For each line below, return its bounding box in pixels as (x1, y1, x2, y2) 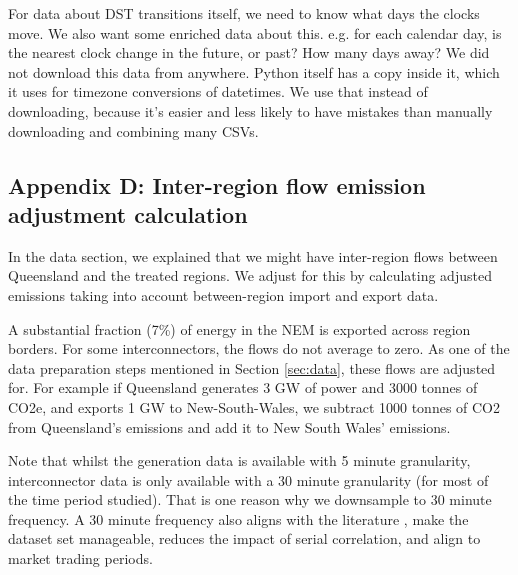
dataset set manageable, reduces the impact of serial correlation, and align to (8, 528, 481, 549)
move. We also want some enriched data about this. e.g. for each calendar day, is (8, 22, 502, 43)
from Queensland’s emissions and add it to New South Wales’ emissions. (8, 416, 451, 437)
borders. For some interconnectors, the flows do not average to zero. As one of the (8, 338, 510, 359)
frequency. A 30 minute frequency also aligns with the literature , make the (8, 508, 469, 529)
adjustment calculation (8, 198, 248, 229)
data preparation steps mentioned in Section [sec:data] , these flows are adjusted (8, 357, 496, 378)
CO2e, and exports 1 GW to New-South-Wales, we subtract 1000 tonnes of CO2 (8, 396, 501, 417)
